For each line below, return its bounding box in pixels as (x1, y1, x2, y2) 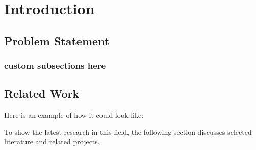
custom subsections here (4, 59, 106, 72)
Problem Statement (4, 32, 110, 48)
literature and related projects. (4, 136, 100, 147)
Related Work (4, 86, 80, 101)
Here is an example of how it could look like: (4, 109, 144, 120)
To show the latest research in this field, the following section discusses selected (4, 126, 252, 137)
